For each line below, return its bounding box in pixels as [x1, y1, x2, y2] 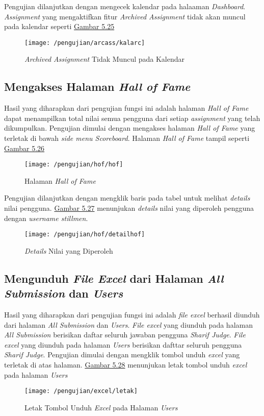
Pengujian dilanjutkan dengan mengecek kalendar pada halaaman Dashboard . [4, 1, 246, 11]
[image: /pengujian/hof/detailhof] [24, 231, 145, 238]
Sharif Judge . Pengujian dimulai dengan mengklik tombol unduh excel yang [4, 349, 240, 360]
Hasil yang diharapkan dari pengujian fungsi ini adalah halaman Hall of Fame [4, 103, 249, 113]
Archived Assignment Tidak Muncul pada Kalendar [24, 54, 185, 64]
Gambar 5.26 [4, 142, 45, 153]
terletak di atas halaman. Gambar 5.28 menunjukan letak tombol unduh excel [4, 359, 247, 370]
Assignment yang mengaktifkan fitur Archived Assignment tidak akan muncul [4, 11, 246, 21]
